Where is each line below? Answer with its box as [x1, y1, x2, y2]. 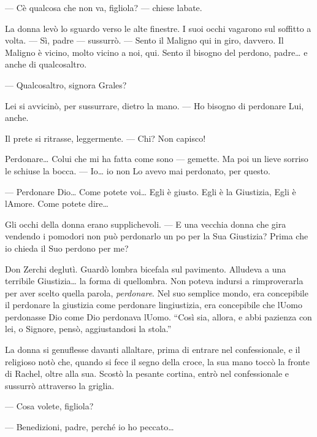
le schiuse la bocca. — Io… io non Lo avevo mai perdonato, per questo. [5, 164, 270, 177]
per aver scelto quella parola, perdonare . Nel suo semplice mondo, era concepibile [5, 286, 308, 299]
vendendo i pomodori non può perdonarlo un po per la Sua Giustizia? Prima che [5, 230, 308, 242]
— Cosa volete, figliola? [5, 400, 94, 412]
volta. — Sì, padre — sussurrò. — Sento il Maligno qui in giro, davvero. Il [5, 34, 284, 47]
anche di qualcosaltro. [5, 58, 87, 71]
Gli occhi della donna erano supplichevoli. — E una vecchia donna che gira [5, 217, 286, 230]
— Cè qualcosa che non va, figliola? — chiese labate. [5, 1, 202, 14]
